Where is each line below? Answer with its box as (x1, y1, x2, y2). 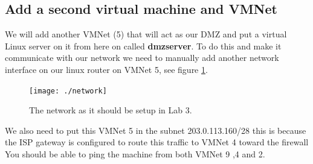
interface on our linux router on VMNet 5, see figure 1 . (5, 63, 208, 75)
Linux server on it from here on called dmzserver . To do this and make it (5, 39, 282, 52)
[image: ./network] (29, 86, 107, 95)
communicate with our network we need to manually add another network (5, 51, 279, 64)
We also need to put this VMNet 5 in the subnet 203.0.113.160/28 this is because (5, 124, 306, 136)
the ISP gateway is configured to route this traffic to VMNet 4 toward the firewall (5, 136, 309, 148)
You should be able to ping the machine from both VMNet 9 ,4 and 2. (5, 148, 265, 160)
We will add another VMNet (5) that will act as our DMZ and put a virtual (5, 28, 287, 40)
